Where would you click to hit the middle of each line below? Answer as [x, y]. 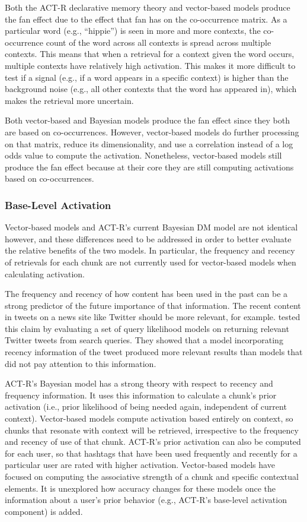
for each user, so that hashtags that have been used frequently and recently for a [151, 453]
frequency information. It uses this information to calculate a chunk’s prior [141, 395]
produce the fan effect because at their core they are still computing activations [149, 167]
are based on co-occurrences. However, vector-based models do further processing [152, 132]
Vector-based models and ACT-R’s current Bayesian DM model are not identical [151, 227]
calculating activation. [45, 273]
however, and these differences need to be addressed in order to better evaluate [148, 238]
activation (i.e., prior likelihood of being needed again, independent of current [146, 406]
